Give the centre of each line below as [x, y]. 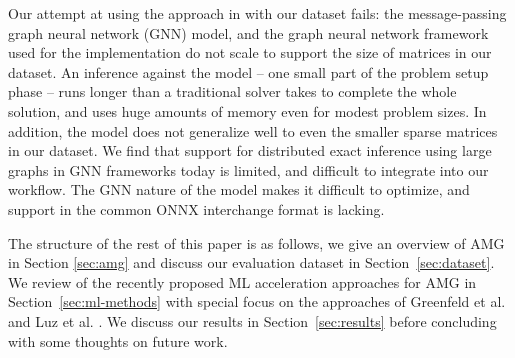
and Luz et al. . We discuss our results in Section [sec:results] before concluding [252, 320]
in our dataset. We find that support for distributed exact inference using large [250, 150]
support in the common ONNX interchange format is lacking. [196, 208]
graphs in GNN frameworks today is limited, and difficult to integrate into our [248, 169]
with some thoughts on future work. [118, 340]
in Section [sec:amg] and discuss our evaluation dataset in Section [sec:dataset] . [251, 262]
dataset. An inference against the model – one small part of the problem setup [248, 71]
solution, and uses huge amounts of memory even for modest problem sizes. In [247, 110]
